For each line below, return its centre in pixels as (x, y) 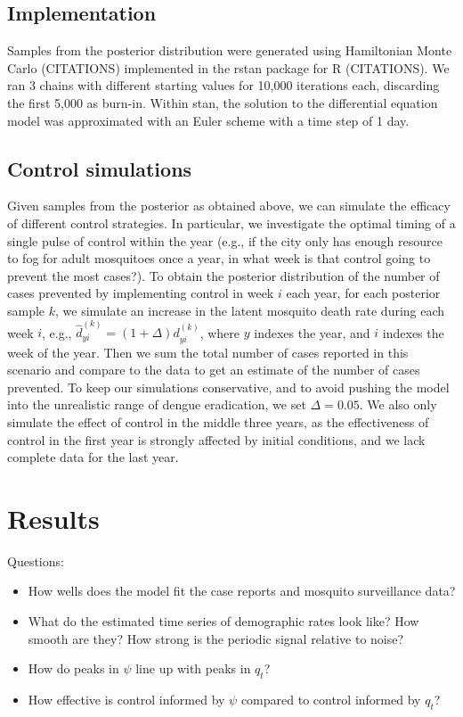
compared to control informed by (331, 700)
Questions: (36, 560)
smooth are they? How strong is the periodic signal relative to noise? (216, 638)
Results (53, 518)
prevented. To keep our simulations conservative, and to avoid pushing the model (228, 387)
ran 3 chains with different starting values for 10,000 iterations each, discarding (223, 85)
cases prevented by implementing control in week (141, 293)
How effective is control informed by (126, 700)
